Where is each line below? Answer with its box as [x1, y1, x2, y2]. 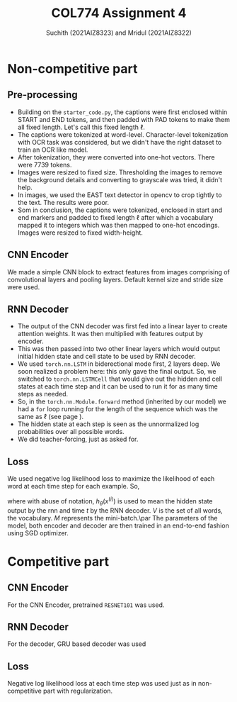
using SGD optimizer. [7, 528, 69, 537]
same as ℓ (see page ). [17, 413, 83, 421]
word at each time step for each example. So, [7, 482, 140, 491]
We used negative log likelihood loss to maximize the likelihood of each [7, 474, 215, 483]
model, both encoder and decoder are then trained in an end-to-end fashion [7, 521, 230, 530]
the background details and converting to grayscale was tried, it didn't [17, 175, 223, 184]
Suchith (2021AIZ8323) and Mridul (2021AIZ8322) [45, 28, 192, 37]
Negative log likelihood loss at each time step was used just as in [7, 679, 197, 688]
